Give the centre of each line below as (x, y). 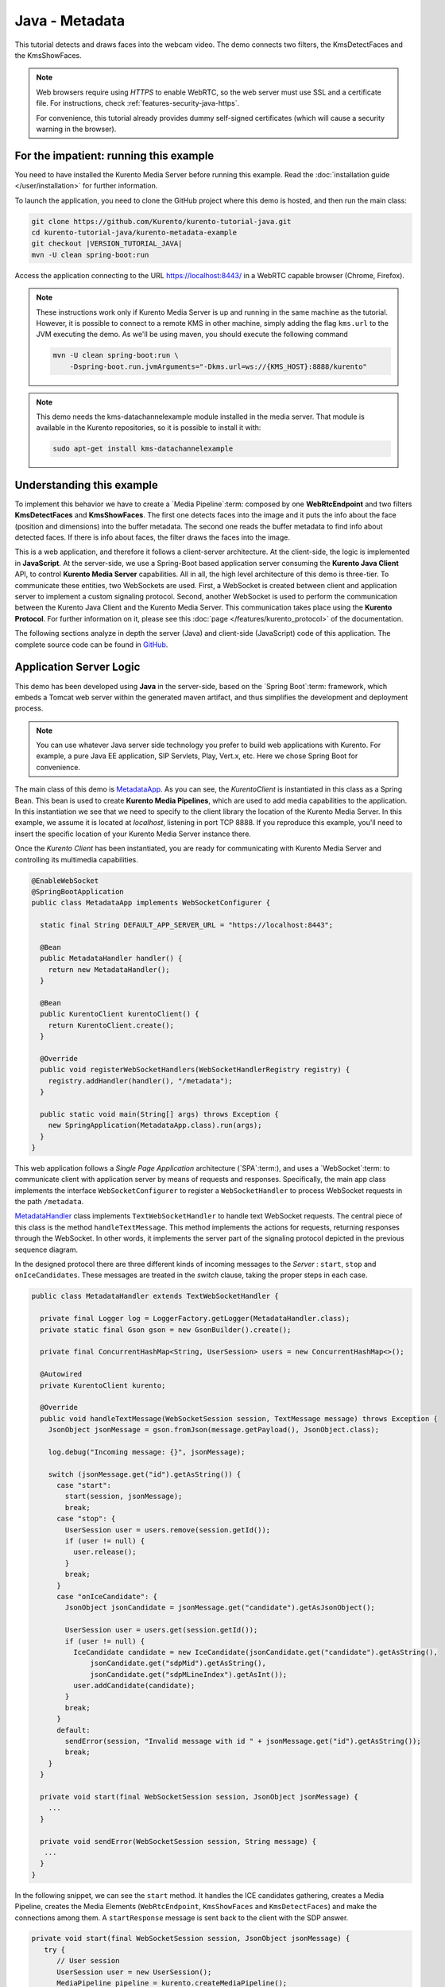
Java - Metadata (70, 21)
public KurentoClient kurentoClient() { (120, 1014)
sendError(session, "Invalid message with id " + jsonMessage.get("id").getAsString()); (243, 1741)
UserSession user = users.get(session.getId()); (161, 1630)
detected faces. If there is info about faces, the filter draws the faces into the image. (152, 537)
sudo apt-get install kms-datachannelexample (143, 449)
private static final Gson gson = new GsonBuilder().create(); (166, 1330)
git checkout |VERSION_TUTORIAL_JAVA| (107, 244)
